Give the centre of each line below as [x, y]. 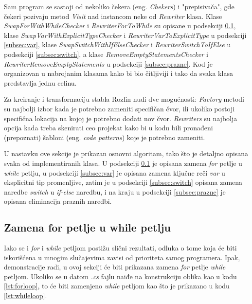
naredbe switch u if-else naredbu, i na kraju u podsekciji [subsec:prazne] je [115, 191]
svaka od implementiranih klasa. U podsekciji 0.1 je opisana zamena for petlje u [123, 163]
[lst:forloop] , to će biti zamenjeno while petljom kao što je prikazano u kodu [117, 286]
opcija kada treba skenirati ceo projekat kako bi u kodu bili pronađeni [108, 128]
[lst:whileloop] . [26, 295]
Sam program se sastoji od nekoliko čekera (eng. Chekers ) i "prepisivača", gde [119, 6]
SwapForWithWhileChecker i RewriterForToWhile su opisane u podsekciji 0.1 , [120, 26]
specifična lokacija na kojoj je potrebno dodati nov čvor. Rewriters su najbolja [121, 118]
